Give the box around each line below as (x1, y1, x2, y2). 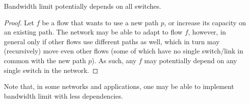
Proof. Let (4, 17, 34, 27)
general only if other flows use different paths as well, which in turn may (4, 36, 220, 46)
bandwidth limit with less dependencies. (4, 90, 123, 101)
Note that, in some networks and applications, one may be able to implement (4, 81, 234, 91)
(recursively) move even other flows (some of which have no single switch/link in (4, 46, 243, 56)
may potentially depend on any (144, 55, 237, 65)
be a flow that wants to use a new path (42, 17, 159, 27)
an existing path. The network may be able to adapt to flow (4, 27, 183, 37)
